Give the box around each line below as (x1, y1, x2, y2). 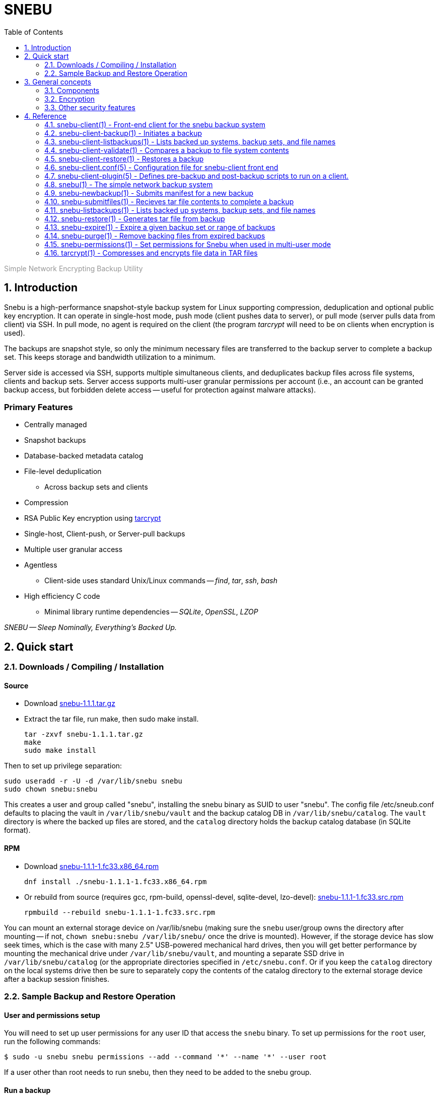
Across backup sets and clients (44, 483, 148, 492)
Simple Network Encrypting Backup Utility (4, 264, 143, 273)
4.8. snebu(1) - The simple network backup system (44, 180, 213, 189)
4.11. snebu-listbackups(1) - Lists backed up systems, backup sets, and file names (44, 205, 316, 214)
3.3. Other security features (44, 103, 135, 112)
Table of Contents (4, 27, 63, 36)
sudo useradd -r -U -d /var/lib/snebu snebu (4, 777, 183, 786)
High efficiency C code (24, 592, 100, 601)
